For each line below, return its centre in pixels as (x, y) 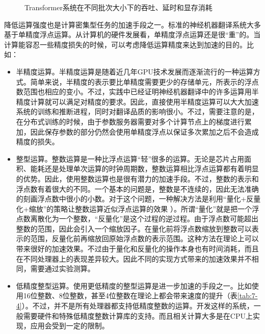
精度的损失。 (37, 142)
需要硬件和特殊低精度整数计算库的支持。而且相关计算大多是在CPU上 (138, 315)
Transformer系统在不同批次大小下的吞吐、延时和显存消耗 (118, 7)
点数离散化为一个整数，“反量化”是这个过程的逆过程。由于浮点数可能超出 (137, 219)
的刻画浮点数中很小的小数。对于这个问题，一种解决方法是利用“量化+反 (135, 199)
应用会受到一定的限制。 (70, 326)
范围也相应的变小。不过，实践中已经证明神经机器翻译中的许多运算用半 (141, 92)
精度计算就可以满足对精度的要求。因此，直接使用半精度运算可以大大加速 (137, 101)
